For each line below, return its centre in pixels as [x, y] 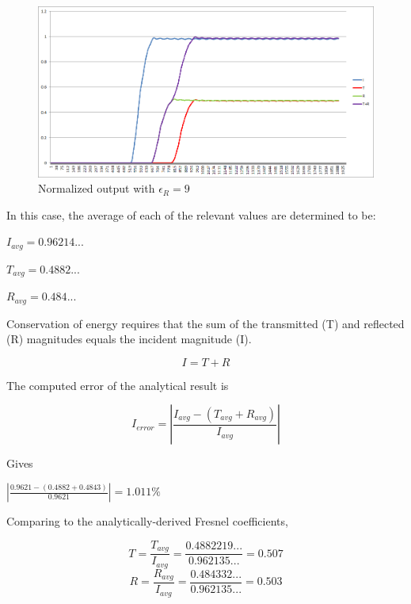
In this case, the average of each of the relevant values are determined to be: [191, 214]
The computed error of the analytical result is [118, 385]
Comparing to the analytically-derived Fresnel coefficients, [147, 521]
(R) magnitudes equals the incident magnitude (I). [129, 339]
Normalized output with [97, 188]
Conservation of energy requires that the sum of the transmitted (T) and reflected [205, 323]
